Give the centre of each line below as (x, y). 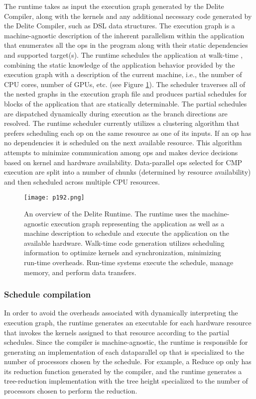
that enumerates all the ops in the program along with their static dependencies (126, 45)
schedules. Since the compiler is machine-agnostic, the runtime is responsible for (126, 342)
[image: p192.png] (54, 198)
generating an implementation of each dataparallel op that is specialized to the (124, 351)
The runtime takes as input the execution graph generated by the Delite (114, 6)
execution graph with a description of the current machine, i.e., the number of (123, 74)
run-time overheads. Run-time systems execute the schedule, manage (129, 262)
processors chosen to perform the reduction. (71, 391)
